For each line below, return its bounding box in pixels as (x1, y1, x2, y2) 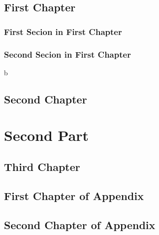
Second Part (4, 125, 89, 145)
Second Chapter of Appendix (4, 217, 156, 232)
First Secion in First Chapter (4, 25, 122, 37)
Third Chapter (4, 159, 80, 174)
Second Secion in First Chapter (4, 48, 131, 60)
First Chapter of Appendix (4, 188, 144, 203)
